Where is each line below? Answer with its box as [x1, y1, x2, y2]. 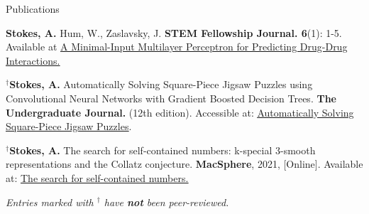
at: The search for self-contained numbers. [6, 170, 189, 185]
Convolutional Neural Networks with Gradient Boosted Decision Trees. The [6, 90, 336, 105]
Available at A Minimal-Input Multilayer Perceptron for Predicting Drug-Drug [6, 39, 348, 54]
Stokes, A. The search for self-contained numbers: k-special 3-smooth [9, 142, 316, 157]
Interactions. [6, 53, 60, 68]
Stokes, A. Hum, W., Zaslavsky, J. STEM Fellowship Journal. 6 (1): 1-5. [6, 25, 342, 40]
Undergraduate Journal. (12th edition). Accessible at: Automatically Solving [6, 105, 354, 119]
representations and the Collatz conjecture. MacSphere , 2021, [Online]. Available [6, 156, 363, 171]
